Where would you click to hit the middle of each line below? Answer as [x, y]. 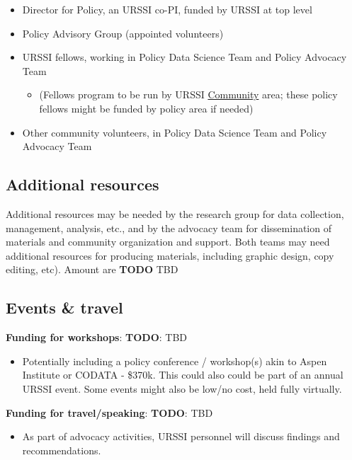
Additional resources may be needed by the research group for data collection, [175, 213]
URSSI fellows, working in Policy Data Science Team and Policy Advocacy [184, 57]
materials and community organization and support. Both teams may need [168, 242]
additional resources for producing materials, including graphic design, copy [170, 255]
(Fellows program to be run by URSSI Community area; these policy [188, 94]
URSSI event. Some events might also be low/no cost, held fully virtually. [182, 388]
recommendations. [62, 450]
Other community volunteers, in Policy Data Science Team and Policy [175, 132]
